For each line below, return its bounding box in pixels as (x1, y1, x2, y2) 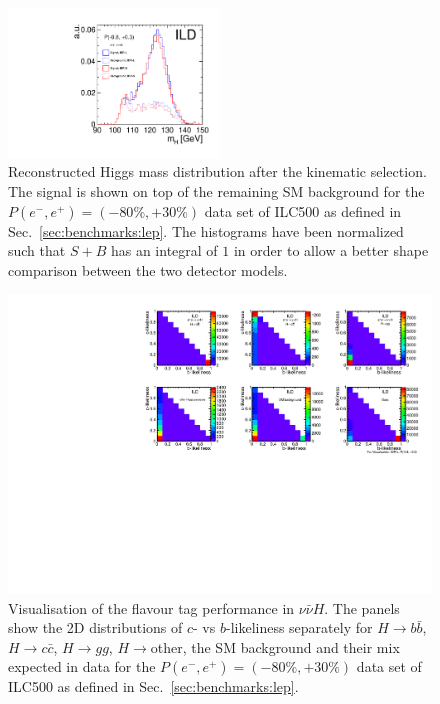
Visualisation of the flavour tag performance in (8, 597, 295, 618)
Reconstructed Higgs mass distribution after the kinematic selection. (8, 161, 427, 182)
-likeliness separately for (225, 617, 373, 638)
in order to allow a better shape (233, 240, 429, 261)
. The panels (324, 597, 400, 618)
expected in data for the (8, 656, 156, 677)
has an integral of (110, 240, 218, 261)
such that (8, 240, 66, 261)
